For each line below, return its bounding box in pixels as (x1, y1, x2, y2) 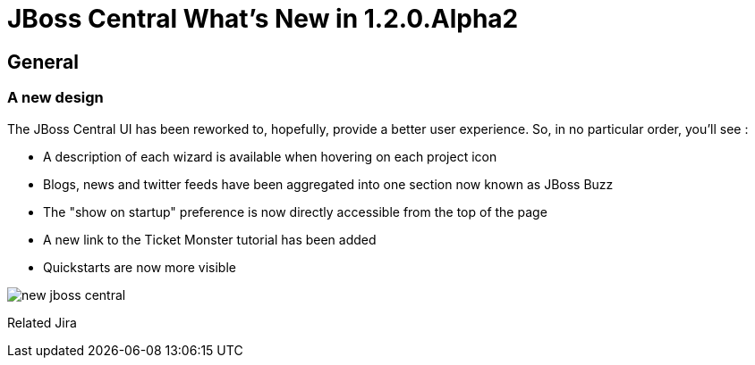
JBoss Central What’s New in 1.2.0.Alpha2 (7, 4, 519, 34)
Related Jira (7, 314, 77, 330)
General (7, 50, 80, 73)
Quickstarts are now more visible (43, 259, 236, 275)
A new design (7, 88, 104, 107)
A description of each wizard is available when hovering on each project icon (43, 148, 497, 164)
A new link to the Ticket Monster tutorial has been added (43, 231, 377, 247)
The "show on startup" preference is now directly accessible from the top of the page (43, 203, 547, 220)
